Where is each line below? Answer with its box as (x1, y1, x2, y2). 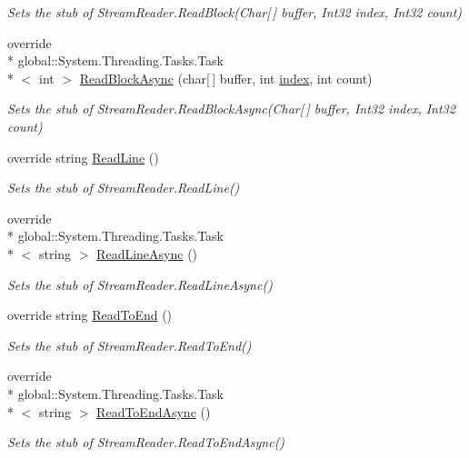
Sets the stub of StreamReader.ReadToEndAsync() (7, 433, 285, 452)
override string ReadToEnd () (7, 305, 173, 324)
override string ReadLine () (7, 147, 159, 166)
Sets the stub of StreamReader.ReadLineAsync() (7, 274, 273, 294)
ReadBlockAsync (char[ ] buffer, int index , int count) (79, 68, 373, 87)
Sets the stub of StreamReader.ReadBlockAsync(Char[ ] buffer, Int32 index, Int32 (7, 99, 455, 118)
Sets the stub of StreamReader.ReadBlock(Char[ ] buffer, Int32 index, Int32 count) (7, 3, 463, 21)
